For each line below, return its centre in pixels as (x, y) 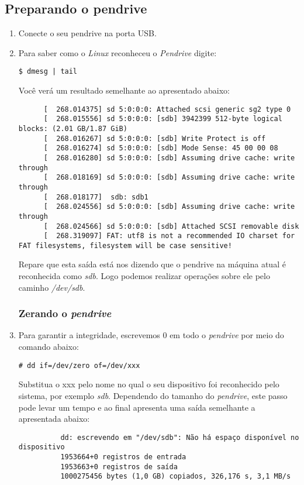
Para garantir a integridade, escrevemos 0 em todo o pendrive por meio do (151, 335)
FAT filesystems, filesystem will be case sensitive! (125, 245)
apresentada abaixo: (54, 419)
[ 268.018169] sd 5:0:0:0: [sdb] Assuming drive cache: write (169, 178)
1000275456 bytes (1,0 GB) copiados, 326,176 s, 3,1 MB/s (176, 477)
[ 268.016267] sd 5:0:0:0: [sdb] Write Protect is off (155, 138)
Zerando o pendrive (65, 313)
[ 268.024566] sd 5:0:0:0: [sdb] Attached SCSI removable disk (171, 226)
